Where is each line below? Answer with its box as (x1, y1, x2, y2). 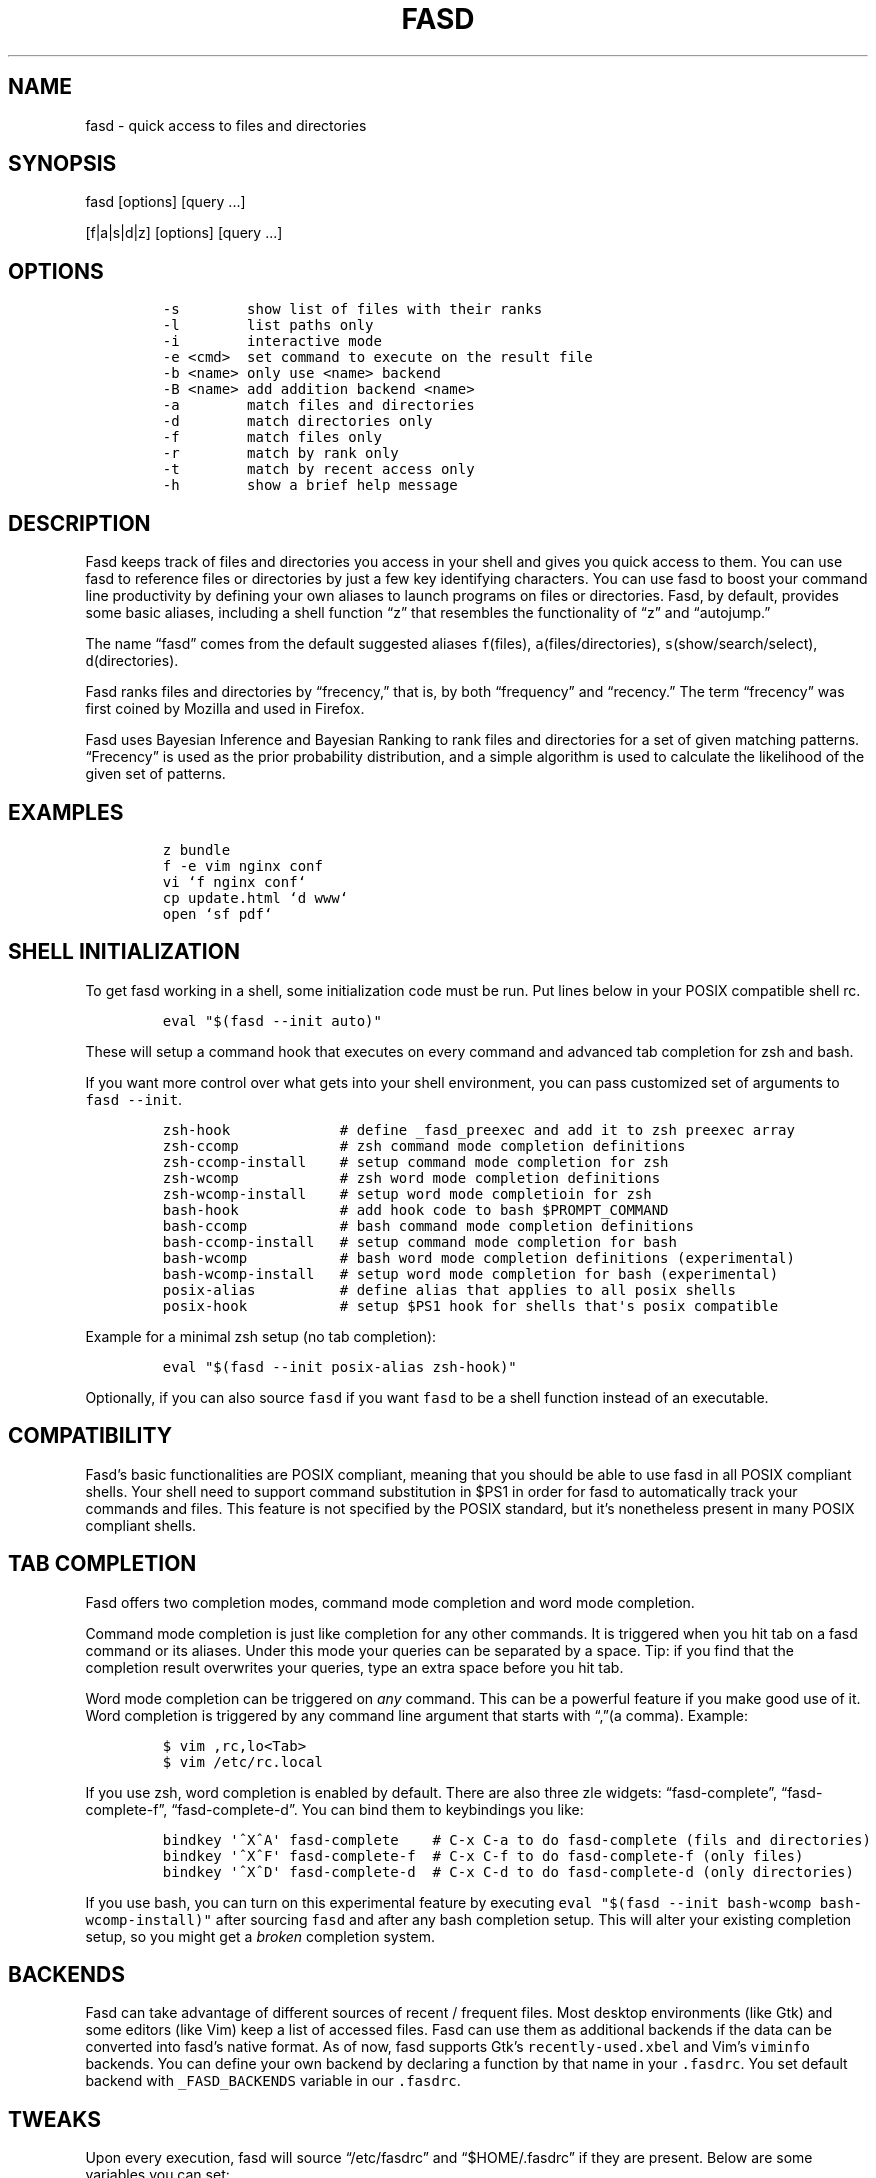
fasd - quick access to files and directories (85, 116, 367, 134)
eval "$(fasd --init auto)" (162, 1012, 382, 1029)
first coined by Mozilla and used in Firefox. (85, 700, 365, 718)
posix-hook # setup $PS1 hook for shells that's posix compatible (162, 1297, 779, 1314)
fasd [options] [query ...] (85, 193, 246, 211)
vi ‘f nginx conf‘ (162, 873, 307, 890)
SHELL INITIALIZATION (8, 939, 240, 965)
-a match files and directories (162, 397, 475, 414)
